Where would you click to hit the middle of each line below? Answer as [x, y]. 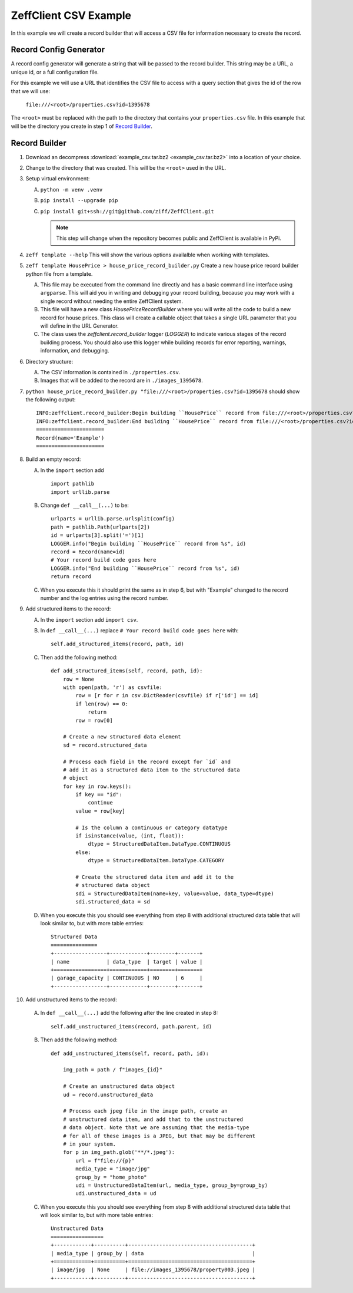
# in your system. [89, 1144]
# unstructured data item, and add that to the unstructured [153, 1119]
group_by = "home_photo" [111, 1177]
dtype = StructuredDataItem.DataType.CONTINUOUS [159, 844]
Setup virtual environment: [58, 179]
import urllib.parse [80, 492]
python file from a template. [59, 273]
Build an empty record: [53, 459]
